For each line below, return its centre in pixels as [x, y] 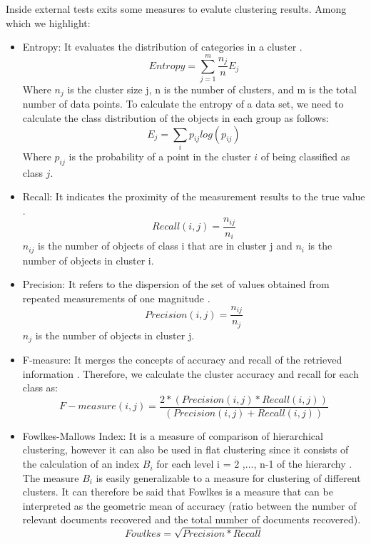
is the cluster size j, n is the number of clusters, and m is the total [212, 89]
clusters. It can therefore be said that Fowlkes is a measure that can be [178, 492]
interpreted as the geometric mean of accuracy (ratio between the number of [189, 505]
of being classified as [305, 156]
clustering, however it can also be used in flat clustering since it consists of [185, 450]
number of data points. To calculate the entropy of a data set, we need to [183, 104]
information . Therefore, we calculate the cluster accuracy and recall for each [190, 373]
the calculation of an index [81, 464]
